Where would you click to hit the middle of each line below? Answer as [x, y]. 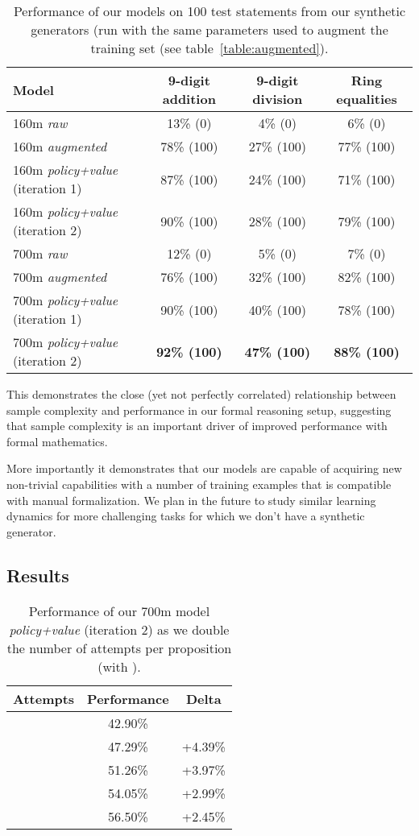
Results [38, 575]
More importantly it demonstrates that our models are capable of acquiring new [204, 468]
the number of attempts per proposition [119, 648]
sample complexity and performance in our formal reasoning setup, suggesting [199, 410]
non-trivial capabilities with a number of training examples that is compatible [199, 484]
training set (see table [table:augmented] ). [209, 48]
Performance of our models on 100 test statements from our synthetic [209, 11]
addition [189, 99]
